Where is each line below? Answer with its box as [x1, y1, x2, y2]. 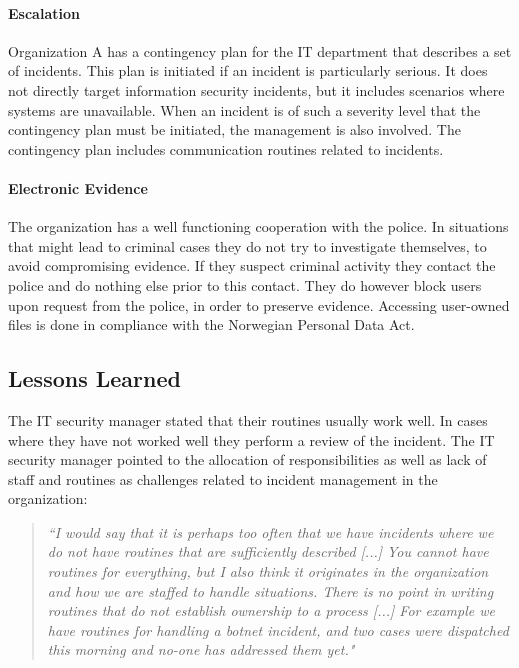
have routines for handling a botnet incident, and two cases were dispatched [47, 619, 509, 640]
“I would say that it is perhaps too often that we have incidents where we [47, 521, 494, 542]
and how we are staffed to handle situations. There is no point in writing [47, 580, 494, 601]
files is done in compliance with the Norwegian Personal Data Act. [8, 314, 415, 335]
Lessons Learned [8, 363, 181, 394]
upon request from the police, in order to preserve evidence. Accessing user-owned [8, 294, 510, 315]
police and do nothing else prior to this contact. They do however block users [8, 274, 482, 295]
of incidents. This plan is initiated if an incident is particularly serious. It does [8, 60, 488, 81]
